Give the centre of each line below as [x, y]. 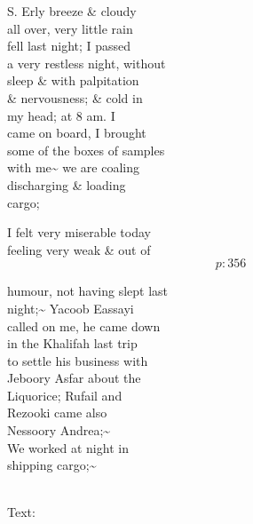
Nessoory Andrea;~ [59, 430]
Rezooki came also [57, 413]
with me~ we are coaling [73, 167]
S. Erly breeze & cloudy [72, 11]
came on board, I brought [77, 133]
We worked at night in [68, 447]
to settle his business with [78, 360]
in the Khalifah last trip [72, 343]
